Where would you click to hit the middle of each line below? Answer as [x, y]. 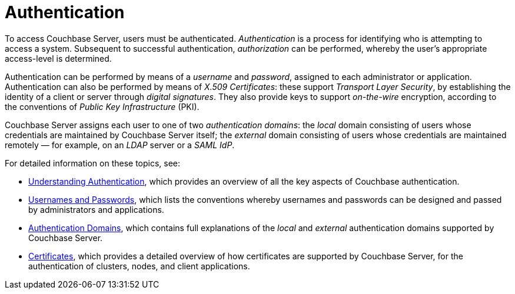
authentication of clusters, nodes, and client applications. [139, 266]
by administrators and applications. [96, 209]
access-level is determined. [58, 58]
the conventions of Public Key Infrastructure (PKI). [102, 106]
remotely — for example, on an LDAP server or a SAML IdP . [120, 145]
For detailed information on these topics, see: [93, 163]
